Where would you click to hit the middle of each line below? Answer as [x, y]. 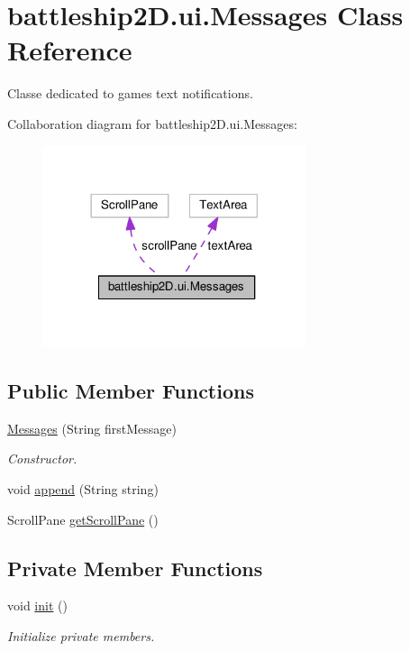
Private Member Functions [135, 568]
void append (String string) [83, 489]
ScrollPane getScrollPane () [83, 519]
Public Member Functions [131, 391]
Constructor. [42, 458]
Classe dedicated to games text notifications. [130, 93]
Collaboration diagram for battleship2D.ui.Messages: [152, 123]
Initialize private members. [81, 636]
